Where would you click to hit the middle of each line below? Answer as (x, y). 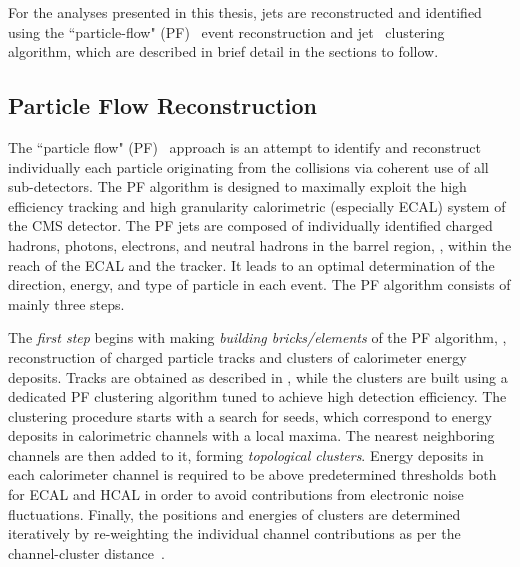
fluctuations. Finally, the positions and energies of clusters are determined (234, 513)
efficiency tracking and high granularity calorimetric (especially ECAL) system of (257, 205)
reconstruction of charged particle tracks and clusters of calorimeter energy (237, 356)
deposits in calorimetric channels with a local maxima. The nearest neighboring (251, 435)
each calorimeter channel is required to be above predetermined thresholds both (252, 474)
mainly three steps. (66, 303)
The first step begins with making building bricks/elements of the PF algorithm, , (257, 337)
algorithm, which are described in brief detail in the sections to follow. (223, 51)
